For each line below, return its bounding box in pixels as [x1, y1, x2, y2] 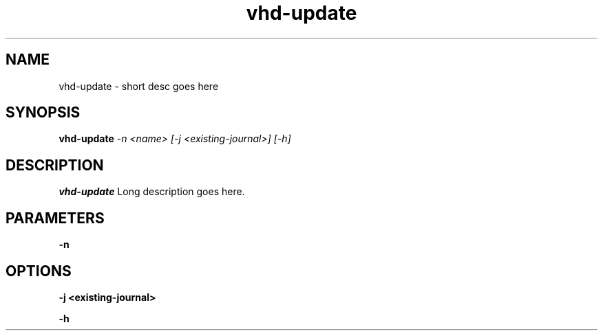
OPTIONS [6, 262, 72, 280]
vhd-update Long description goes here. [59, 186, 245, 198]
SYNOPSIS [6, 104, 81, 122]
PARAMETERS [6, 209, 105, 227]
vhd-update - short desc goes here [59, 80, 219, 92]
